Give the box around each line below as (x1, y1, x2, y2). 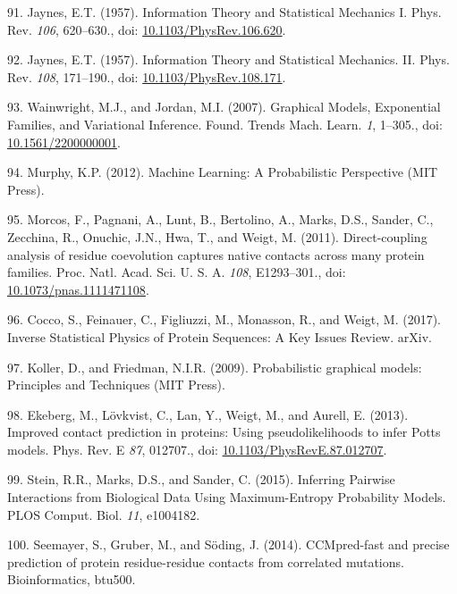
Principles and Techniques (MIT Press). (7, 375, 225, 394)
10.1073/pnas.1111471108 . (7, 280, 149, 298)
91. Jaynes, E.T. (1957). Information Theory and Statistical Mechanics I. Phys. (7, 3, 442, 21)
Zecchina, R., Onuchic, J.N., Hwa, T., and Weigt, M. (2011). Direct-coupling (7, 227, 427, 246)
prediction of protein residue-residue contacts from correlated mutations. (7, 552, 404, 571)
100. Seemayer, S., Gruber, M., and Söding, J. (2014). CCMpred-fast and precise (7, 535, 450, 554)
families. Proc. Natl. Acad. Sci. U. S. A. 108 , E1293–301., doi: (7, 263, 346, 281)
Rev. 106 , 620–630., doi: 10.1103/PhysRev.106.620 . (7, 20, 286, 38)
